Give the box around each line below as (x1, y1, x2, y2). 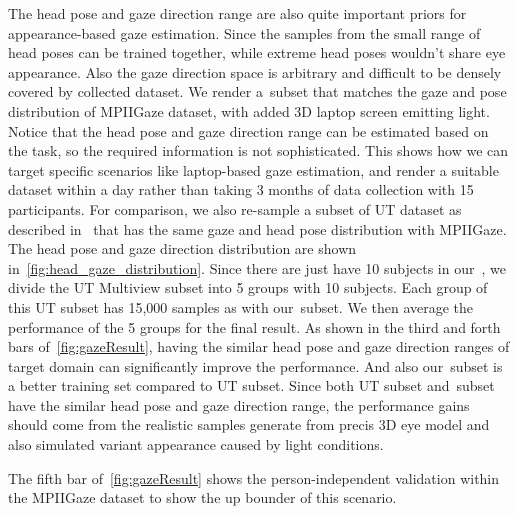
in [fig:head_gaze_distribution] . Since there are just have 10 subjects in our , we (8, 257, 506, 278)
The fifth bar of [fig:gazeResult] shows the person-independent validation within (8, 467, 500, 488)
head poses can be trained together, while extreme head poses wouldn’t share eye (8, 42, 506, 63)
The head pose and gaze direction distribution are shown (8, 238, 357, 259)
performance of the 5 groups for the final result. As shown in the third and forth (8, 316, 501, 337)
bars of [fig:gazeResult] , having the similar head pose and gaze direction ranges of (8, 336, 510, 357)
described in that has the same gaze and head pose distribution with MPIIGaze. (8, 218, 507, 239)
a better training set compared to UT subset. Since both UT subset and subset (8, 375, 495, 396)
